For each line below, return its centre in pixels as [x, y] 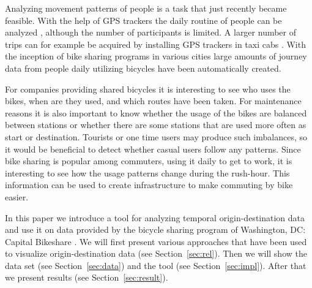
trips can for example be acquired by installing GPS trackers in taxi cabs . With [155, 44]
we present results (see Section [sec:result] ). [87, 277]
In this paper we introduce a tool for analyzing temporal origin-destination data [155, 217]
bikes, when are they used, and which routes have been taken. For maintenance [153, 101]
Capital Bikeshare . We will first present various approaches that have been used [156, 241]
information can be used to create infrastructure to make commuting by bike [149, 185]
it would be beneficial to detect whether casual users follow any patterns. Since [153, 149]
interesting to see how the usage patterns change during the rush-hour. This [147, 172]
